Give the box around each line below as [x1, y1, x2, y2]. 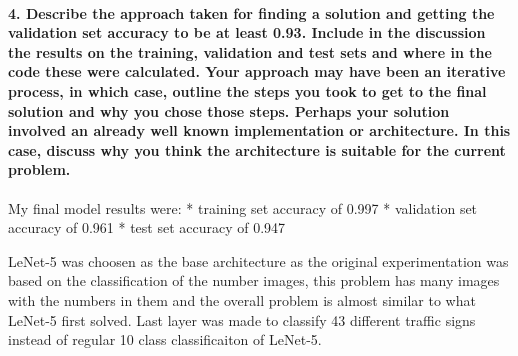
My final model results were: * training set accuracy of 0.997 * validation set [8, 197, 478, 218]
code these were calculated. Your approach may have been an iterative [8, 61, 506, 82]
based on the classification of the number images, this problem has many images [8, 270, 500, 291]
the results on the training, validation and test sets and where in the [8, 41, 492, 62]
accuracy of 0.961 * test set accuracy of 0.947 [8, 217, 286, 238]
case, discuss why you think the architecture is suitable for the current [8, 139, 506, 160]
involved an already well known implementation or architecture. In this [8, 120, 511, 141]
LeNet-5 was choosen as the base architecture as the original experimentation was [8, 250, 509, 271]
